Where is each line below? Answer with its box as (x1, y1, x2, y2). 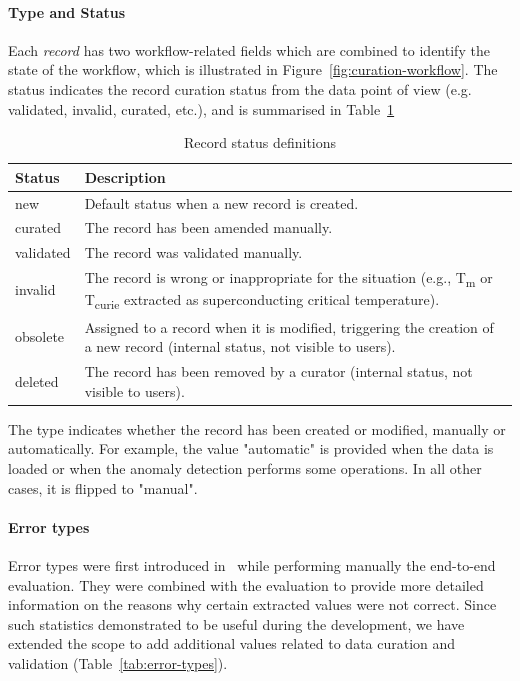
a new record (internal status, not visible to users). (84, 336, 396, 357)
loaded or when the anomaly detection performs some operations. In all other (8, 457, 482, 478)
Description (84, 166, 166, 187)
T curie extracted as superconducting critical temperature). (84, 289, 440, 313)
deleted (15, 370, 59, 391)
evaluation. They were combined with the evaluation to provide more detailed (8, 574, 484, 595)
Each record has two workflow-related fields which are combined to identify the (8, 39, 490, 60)
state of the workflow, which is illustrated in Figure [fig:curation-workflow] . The (8, 59, 498, 80)
